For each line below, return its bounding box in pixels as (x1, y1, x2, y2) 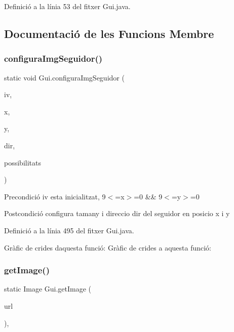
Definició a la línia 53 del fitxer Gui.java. (4, 1, 131, 11)
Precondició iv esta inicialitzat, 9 (4, 191, 106, 201)
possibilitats (4, 157, 41, 168)
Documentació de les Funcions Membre (4, 25, 214, 41)
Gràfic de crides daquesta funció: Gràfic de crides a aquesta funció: (4, 242, 211, 253)
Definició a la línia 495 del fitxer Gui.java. (4, 225, 134, 235)
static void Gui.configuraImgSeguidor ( (4, 72, 125, 82)
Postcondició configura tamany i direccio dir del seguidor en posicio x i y (4, 208, 230, 219)
